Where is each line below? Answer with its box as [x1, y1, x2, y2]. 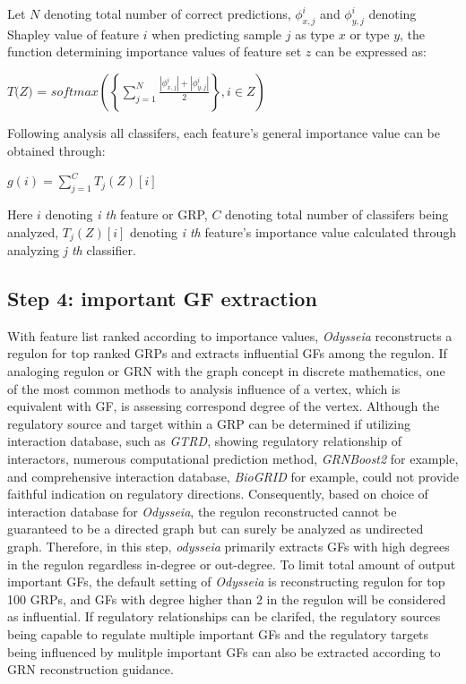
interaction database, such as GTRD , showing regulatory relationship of [7, 432, 402, 450]
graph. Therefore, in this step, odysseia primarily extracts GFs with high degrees [7, 536, 450, 555]
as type [295, 24, 335, 43]
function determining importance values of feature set [7, 42, 302, 61]
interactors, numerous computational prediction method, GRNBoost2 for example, [7, 449, 459, 467]
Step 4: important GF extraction [7, 285, 317, 312]
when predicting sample [151, 24, 282, 43]
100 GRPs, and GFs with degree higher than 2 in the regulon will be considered [7, 589, 446, 608]
